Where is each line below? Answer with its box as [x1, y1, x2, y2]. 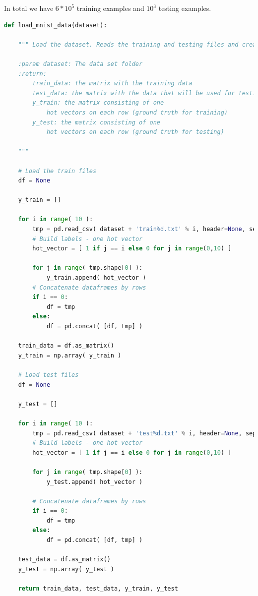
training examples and [76, 3, 144, 13]
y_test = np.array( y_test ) [18, 565, 114, 573]
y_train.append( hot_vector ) [46, 274, 146, 282]
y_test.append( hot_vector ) [46, 478, 143, 485]
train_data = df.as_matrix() [18, 342, 114, 350]
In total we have [4, 3, 54, 13]
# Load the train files [18, 167, 97, 175]
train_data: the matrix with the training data [32, 80, 193, 87]
